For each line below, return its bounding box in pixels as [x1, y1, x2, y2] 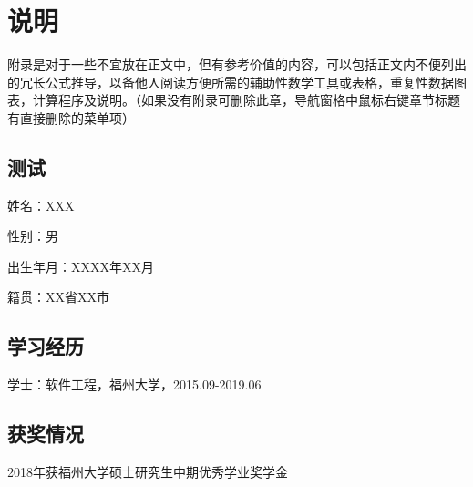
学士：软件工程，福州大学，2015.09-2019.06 [7, 375, 262, 394]
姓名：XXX [7, 195, 75, 214]
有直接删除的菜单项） [7, 108, 135, 127]
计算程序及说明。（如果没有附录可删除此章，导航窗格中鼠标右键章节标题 [32, 90, 460, 109]
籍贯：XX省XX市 [7, 287, 109, 306]
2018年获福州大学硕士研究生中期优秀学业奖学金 [7, 462, 288, 482]
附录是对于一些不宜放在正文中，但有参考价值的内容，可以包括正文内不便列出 [7, 55, 467, 74]
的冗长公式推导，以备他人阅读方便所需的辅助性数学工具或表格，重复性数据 [7, 72, 454, 91]
